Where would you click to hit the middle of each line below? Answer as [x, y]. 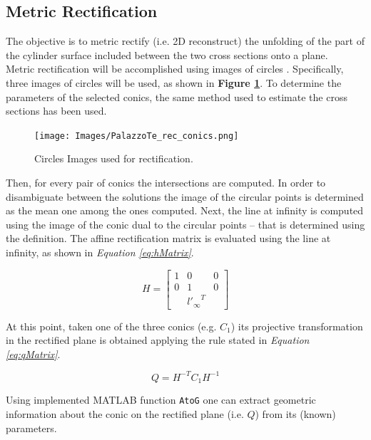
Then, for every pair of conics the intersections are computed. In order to [166, 183]
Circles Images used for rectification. [114, 158]
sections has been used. [56, 111]
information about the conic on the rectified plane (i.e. [125, 414]
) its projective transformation [297, 326]
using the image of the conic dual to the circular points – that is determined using [185, 224]
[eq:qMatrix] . [33, 353]
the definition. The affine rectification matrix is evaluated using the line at [168, 238]
